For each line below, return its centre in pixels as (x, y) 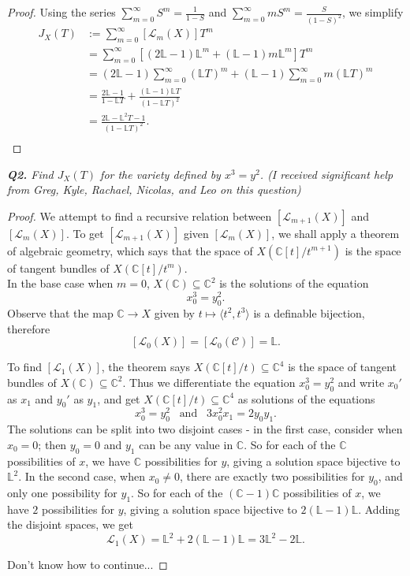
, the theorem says (145, 367)
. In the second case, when (82, 476)
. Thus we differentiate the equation (209, 382)
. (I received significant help (326, 174)
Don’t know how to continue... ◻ (88, 565)
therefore (29, 328)
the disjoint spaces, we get (71, 524)
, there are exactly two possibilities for (272, 476)
